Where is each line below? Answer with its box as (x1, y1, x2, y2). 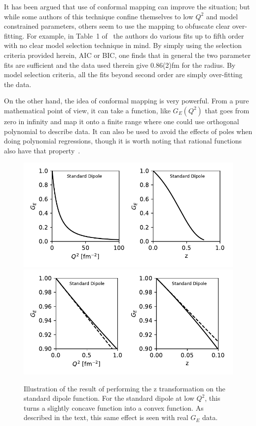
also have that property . (4, 145, 80, 155)
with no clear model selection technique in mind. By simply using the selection (4, 40, 242, 50)
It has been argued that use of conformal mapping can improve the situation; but (4, 1, 250, 11)
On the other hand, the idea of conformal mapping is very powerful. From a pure (4, 95, 249, 106)
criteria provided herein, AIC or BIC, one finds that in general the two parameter (4, 49, 251, 60)
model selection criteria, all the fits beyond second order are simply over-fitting (4, 69, 243, 80)
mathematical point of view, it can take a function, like (4, 105, 171, 115)
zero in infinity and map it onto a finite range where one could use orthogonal (4, 116, 239, 126)
